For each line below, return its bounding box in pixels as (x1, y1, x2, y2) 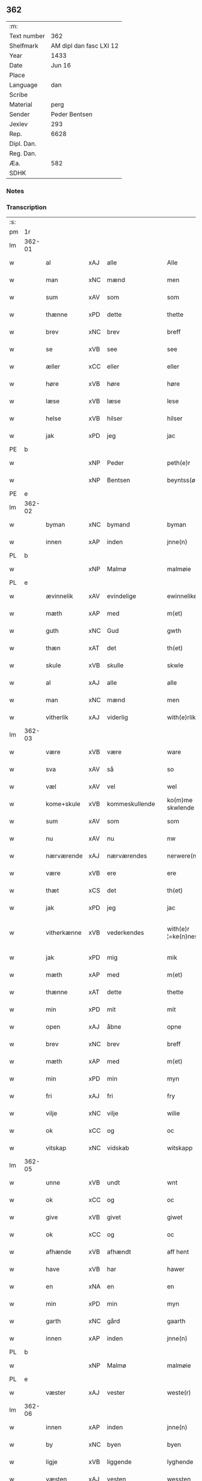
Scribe (9, 90, 28, 99)
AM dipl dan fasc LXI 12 (50, 42, 119, 50)
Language (9, 81, 38, 89)
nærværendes (107, 852, 147, 860)
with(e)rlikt (167, 713, 198, 722)
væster (46, 1388, 66, 1397)
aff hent (167, 1248, 189, 1256)
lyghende (167, 1458, 194, 1466)
